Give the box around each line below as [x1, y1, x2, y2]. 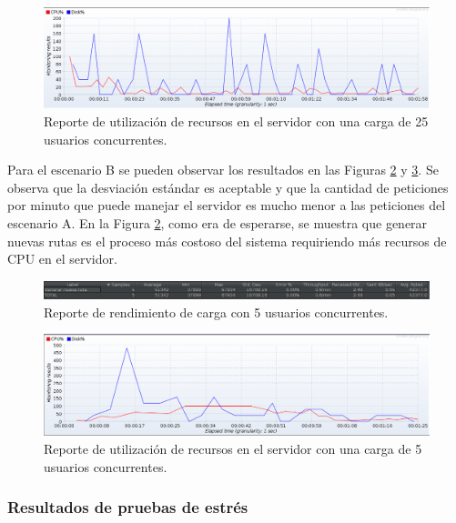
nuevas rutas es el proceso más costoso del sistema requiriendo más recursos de [7, 231, 447, 250]
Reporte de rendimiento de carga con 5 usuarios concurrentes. [44, 302, 389, 321]
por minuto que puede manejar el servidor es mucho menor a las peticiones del [7, 196, 446, 215]
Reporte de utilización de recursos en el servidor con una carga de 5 [44, 438, 422, 458]
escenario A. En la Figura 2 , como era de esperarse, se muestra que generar [7, 213, 428, 232]
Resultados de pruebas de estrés [7, 496, 248, 518]
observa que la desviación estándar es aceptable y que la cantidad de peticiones [7, 177, 449, 196]
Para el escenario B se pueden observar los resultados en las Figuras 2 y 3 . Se [7, 160, 439, 179]
